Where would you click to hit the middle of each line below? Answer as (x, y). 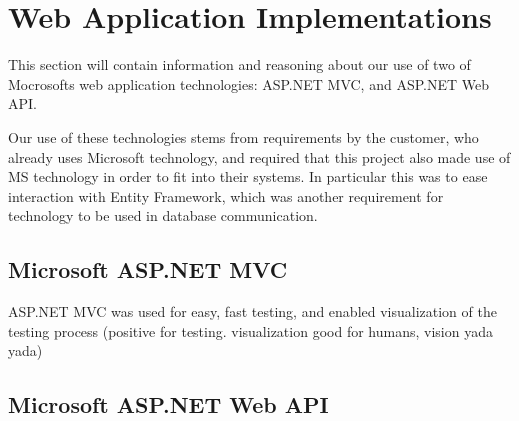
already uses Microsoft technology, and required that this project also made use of (259, 156)
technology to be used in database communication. (163, 215)
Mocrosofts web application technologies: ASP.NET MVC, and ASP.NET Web (248, 83)
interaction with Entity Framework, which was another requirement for (226, 195)
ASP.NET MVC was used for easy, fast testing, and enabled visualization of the (252, 311)
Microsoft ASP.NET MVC (148, 269)
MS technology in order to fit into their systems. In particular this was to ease (248, 176)
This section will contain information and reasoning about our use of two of (239, 64)
